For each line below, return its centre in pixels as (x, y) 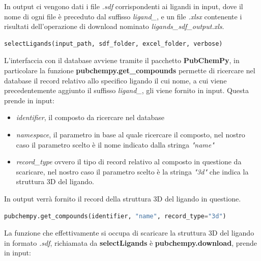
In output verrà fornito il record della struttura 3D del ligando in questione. (123, 198)
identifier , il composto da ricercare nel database (90, 117)
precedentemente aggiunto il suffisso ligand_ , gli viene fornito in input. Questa (126, 90)
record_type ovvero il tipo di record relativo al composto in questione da (129, 162)
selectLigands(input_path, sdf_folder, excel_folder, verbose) (113, 43)
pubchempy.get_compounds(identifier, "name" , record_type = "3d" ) (115, 216)
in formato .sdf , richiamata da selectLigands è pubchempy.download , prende (130, 242)
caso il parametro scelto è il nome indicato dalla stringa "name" (115, 144)
